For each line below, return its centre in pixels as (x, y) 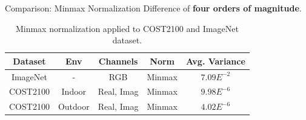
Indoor (74, 91)
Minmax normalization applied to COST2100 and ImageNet (127, 28)
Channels (118, 61)
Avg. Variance (215, 61)
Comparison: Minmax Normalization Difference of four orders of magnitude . (153, 8)
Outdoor (74, 106)
